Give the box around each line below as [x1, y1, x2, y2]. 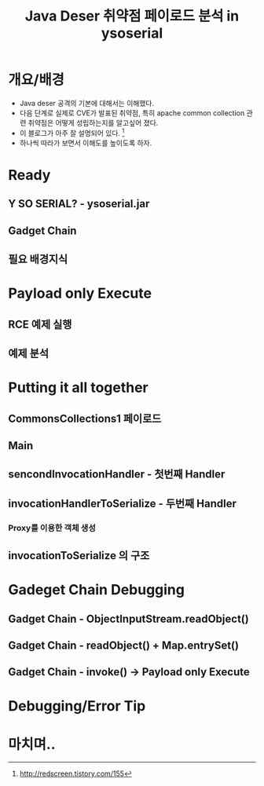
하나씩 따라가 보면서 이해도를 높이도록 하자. [19, 138, 152, 148]
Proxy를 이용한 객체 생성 [8, 522, 96, 533]
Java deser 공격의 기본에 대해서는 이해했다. [19, 98, 155, 108]
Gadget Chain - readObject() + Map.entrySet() [8, 638, 240, 652]
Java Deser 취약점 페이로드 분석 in [24, 7, 240, 25]
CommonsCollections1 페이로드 [8, 411, 162, 425]
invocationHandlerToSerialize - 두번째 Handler [8, 496, 237, 510]
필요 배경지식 [8, 252, 68, 265]
